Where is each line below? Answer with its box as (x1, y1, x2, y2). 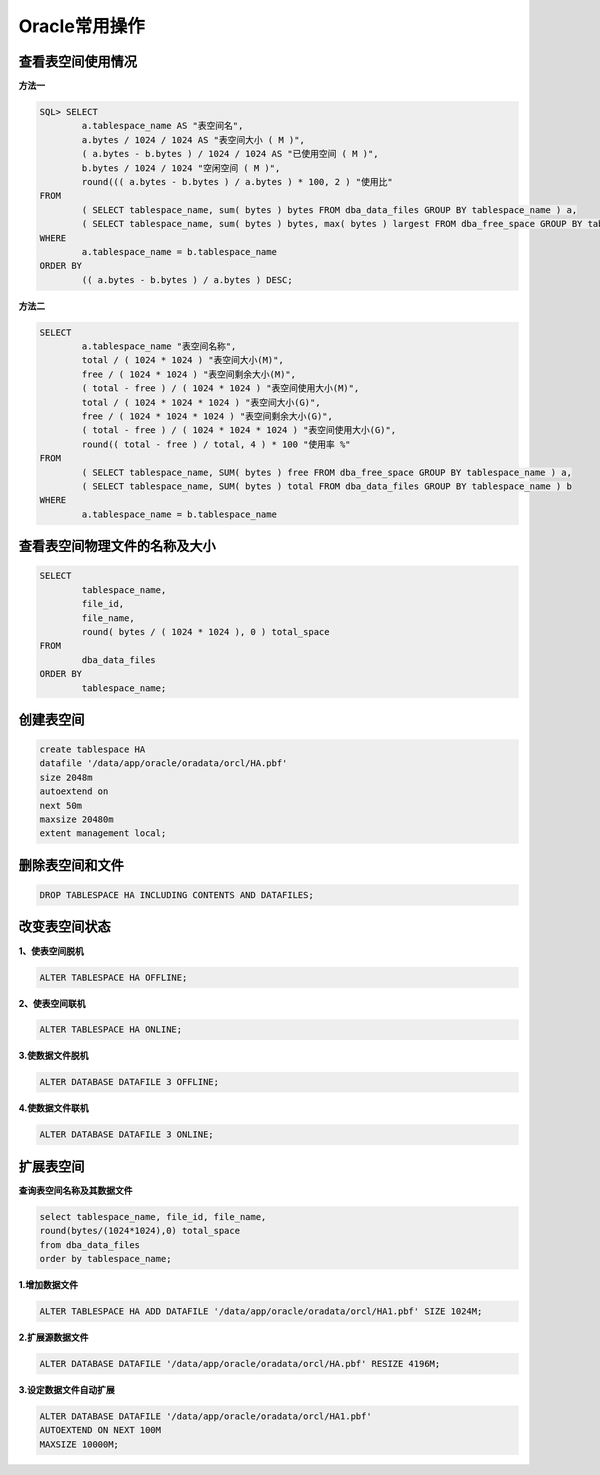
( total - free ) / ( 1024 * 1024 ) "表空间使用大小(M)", (81, 383, 360, 394)
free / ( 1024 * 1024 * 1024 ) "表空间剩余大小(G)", (81, 411, 334, 422)
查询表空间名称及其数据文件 (18, 1184, 133, 1196)
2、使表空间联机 (18, 997, 86, 1009)
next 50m (39, 800, 83, 811)
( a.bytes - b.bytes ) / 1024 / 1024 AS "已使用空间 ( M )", (81, 148, 379, 160)
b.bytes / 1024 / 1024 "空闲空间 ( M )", (81, 162, 281, 174)
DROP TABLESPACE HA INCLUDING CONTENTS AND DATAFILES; (39, 890, 314, 901)
